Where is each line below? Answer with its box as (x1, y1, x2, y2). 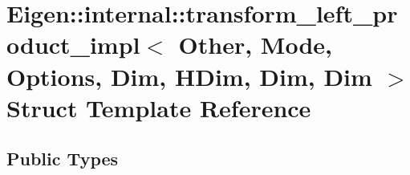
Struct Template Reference (6, 91, 311, 124)
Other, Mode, (178, 28, 333, 61)
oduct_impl (6, 28, 140, 61)
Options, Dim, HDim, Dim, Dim (6, 59, 372, 92)
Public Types (6, 146, 119, 171)
